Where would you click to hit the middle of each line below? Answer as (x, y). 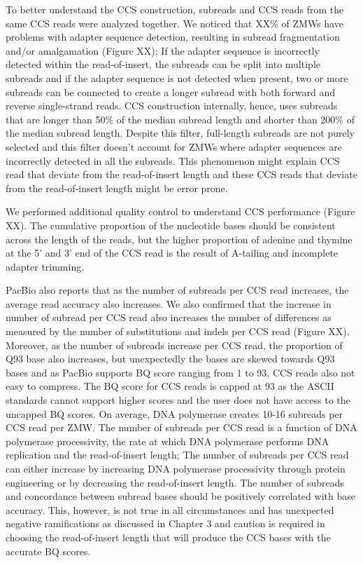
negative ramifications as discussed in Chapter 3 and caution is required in (165, 523)
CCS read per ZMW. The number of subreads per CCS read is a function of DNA (181, 427)
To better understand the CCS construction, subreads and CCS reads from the (175, 9)
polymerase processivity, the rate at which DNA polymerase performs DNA (168, 441)
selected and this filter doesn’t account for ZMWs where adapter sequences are (174, 146)
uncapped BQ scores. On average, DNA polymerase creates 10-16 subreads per (175, 413)
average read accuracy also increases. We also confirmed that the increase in (169, 303)
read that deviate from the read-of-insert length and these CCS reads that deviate (181, 174)
